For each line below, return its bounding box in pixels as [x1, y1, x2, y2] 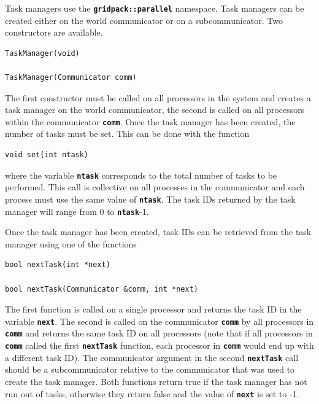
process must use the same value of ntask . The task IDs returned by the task [5, 192, 296, 205]
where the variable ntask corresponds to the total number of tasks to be [5, 168, 277, 181]
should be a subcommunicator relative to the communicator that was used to [5, 363, 295, 376]
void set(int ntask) [5, 150, 89, 160]
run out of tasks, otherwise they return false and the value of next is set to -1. [5, 387, 299, 400]
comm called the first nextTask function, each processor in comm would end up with [5, 339, 314, 352]
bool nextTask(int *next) [5, 260, 110, 270]
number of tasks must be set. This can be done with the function [5, 127, 250, 140]
